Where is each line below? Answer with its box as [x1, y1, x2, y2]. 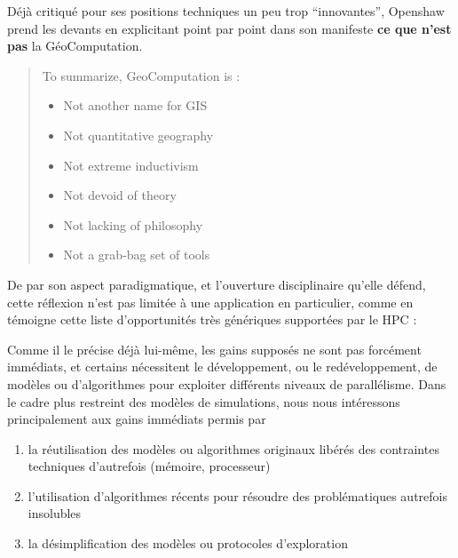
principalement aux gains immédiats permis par [7, 410, 266, 428]
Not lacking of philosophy [63, 215, 203, 234]
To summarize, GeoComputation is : [42, 66, 241, 84]
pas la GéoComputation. [7, 36, 143, 55]
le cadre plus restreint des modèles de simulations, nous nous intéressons [7, 392, 400, 411]
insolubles [28, 504, 82, 522]
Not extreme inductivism [63, 155, 199, 174]
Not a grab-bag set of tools [63, 245, 210, 264]
